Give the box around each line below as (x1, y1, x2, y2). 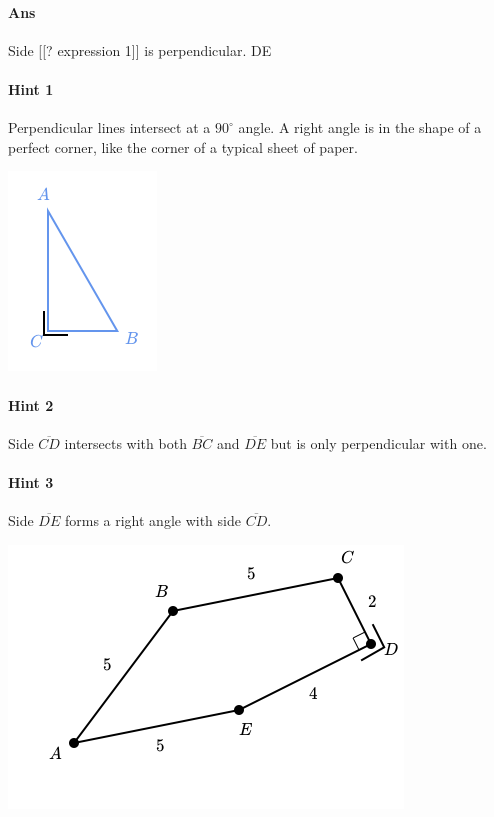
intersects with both (64, 432, 187, 453)
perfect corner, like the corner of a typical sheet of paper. (8, 136, 358, 157)
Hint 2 (8, 394, 54, 415)
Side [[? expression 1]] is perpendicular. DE (8, 39, 272, 60)
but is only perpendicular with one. (270, 432, 487, 453)
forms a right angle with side (64, 510, 241, 531)
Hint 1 (8, 78, 54, 99)
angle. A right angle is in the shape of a (238, 117, 482, 138)
